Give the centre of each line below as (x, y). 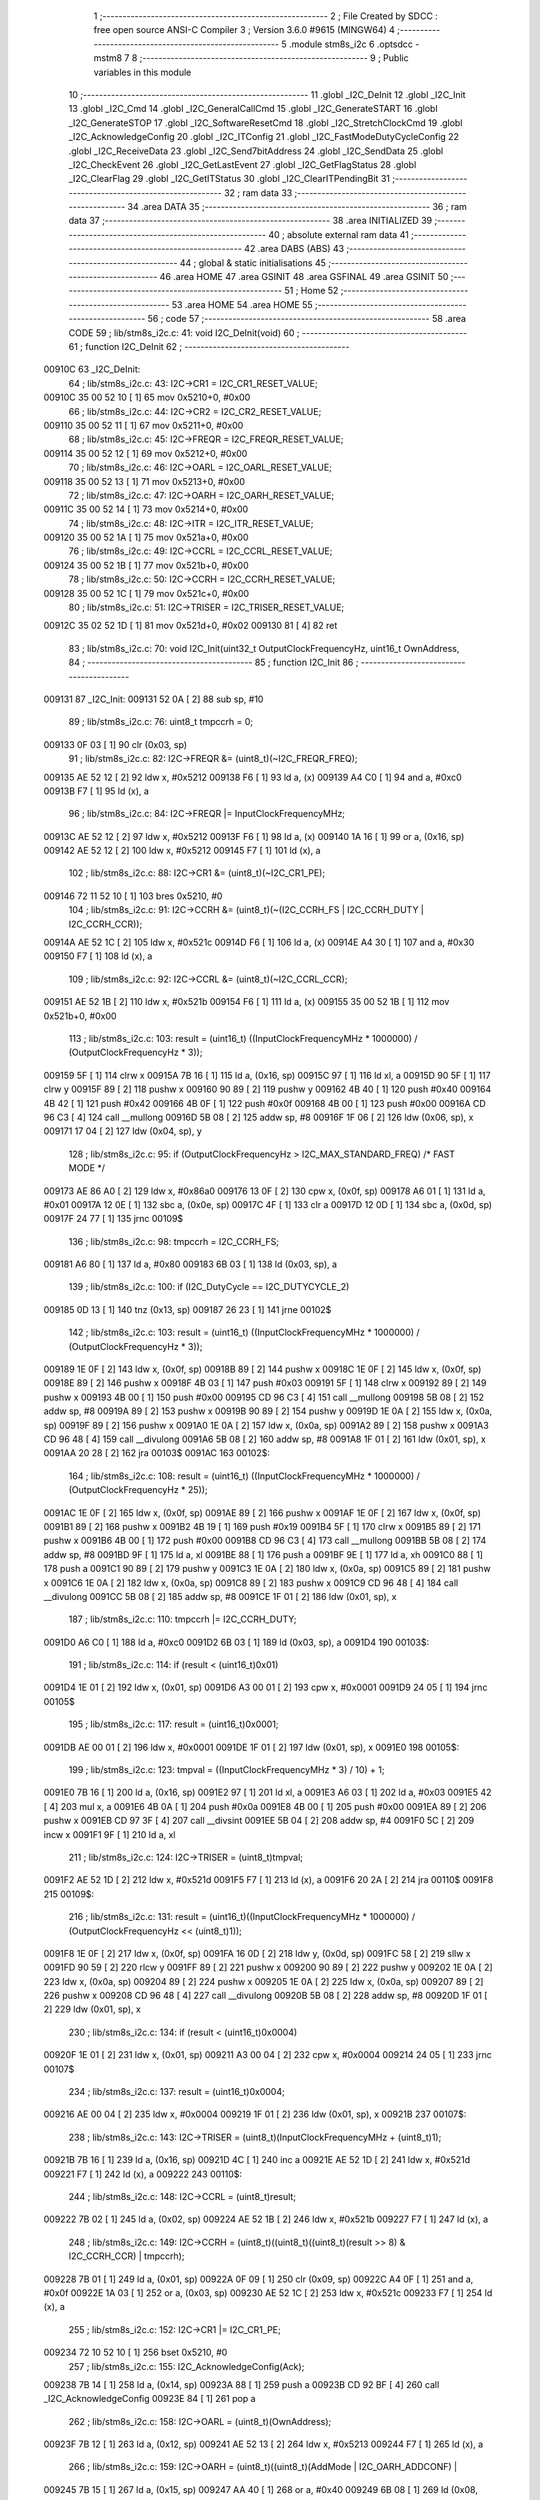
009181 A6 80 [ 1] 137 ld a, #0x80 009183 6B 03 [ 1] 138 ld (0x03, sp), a (190, 1264)
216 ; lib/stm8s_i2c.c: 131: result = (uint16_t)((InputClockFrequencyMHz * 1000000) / (241, 1917)
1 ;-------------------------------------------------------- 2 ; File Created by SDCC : (266, 16)
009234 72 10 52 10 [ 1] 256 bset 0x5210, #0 (135, 2352)
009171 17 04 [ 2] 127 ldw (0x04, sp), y (122, 1131)
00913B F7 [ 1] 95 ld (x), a (96, 791)
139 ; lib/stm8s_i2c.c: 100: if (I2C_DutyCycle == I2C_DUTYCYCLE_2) (209, 1287)
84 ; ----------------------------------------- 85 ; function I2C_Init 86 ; (213, 662)
